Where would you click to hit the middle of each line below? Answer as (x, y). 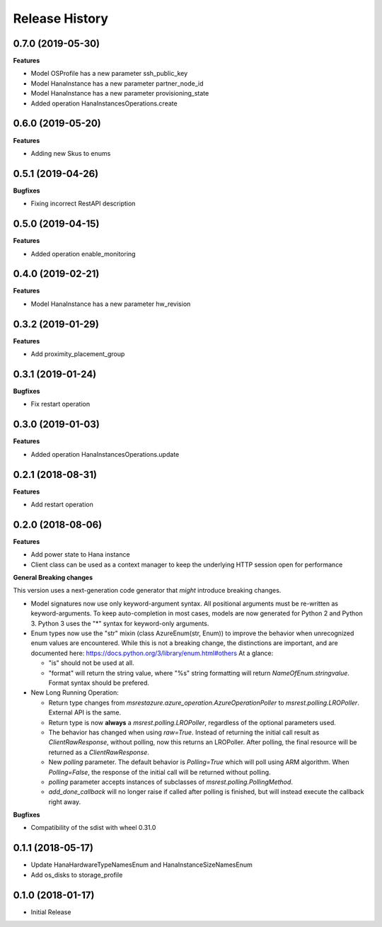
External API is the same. (85, 712)
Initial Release (51, 912)
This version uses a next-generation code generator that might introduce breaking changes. (147, 591)
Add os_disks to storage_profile (77, 875)
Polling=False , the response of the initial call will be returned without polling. (160, 772)
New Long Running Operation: (75, 693)
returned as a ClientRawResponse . (99, 752)
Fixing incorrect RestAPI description (83, 204)
